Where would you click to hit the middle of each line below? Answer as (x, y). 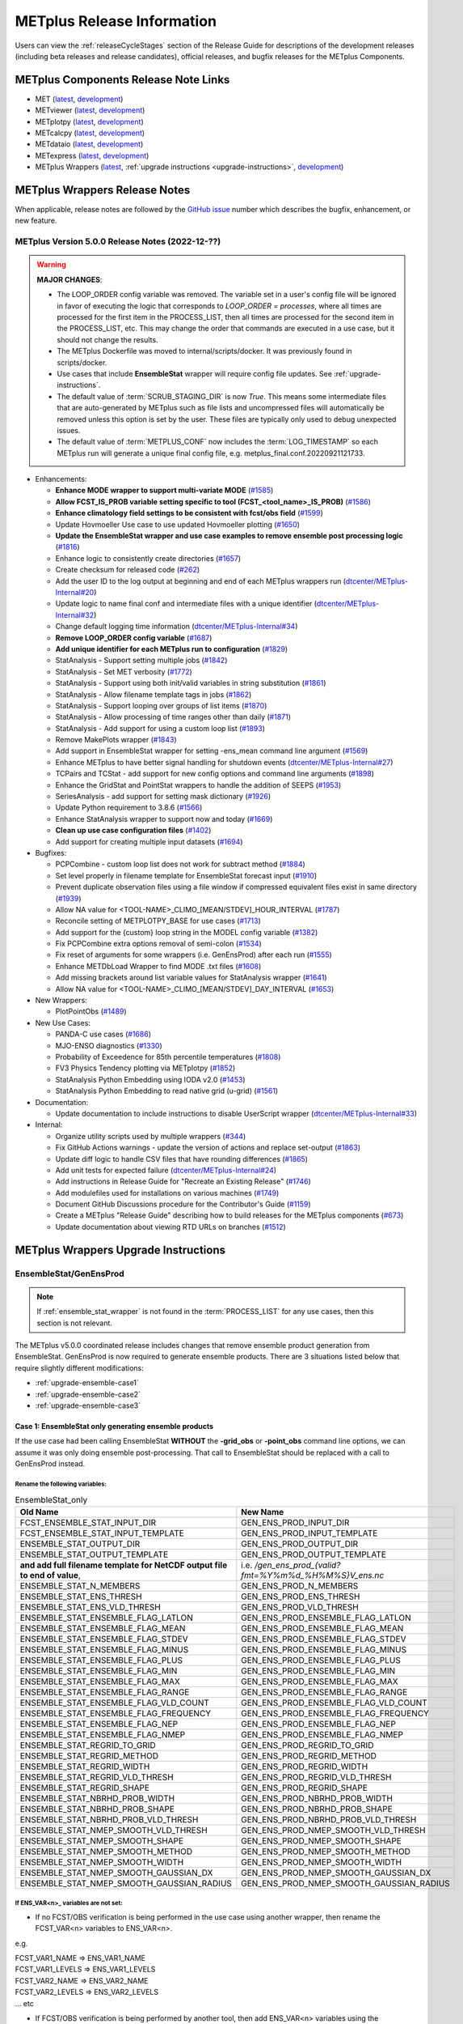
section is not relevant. (75, 1323)
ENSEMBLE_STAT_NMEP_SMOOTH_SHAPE (102, 1840)
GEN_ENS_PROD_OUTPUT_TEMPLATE (314, 1554)
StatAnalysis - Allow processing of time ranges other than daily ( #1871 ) (173, 717)
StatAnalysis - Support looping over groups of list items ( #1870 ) (161, 705)
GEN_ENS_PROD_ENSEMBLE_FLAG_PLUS (321, 1660)
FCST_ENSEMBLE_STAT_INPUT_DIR (88, 1522)
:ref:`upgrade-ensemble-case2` (88, 1394)
